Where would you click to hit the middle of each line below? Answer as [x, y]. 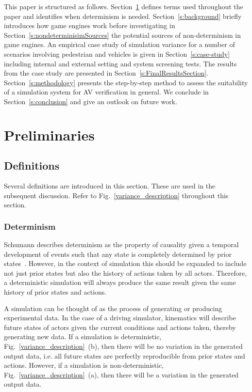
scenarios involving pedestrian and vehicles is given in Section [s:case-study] [117, 54]
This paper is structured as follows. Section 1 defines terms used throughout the [124, 6]
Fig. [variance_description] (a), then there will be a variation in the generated [121, 374]
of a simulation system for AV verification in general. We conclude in [106, 92]
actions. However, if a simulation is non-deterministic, [84, 365]
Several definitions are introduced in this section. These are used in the [110, 186]
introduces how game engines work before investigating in [90, 25]
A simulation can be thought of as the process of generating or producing [113, 308]
